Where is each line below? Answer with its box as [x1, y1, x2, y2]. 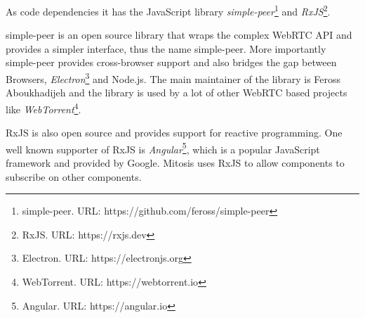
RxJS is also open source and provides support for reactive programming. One [6, 125, 343, 140]
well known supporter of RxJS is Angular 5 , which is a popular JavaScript [6, 139, 320, 156]
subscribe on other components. [6, 169, 142, 184]
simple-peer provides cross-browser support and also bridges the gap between [6, 55, 337, 70]
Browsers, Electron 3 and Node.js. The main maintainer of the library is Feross [6, 70, 341, 86]
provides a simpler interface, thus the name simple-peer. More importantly [6, 41, 326, 56]
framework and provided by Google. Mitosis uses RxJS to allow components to [6, 155, 345, 170]
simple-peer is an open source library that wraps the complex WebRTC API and [6, 27, 352, 42]
